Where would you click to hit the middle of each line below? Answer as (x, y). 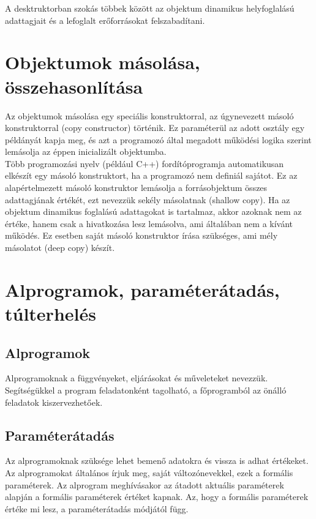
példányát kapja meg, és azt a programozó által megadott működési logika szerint (158, 139)
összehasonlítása (74, 86)
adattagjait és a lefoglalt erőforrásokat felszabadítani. (105, 20)
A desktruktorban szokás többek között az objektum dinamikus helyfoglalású (150, 8)
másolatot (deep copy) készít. (60, 248)
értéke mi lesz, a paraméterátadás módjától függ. (97, 508)
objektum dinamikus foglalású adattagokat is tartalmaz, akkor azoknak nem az (153, 211)
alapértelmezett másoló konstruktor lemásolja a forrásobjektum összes (136, 188)
